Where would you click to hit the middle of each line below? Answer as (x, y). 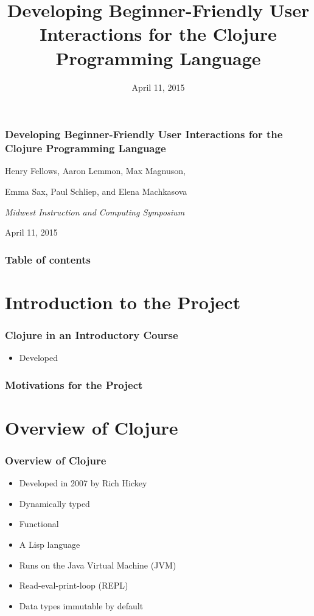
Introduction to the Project (123, 302)
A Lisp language (50, 544)
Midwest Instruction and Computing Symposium (95, 212)
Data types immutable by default (81, 605)
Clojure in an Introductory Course (92, 334)
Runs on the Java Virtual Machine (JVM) (98, 565)
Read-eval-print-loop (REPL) (74, 585)
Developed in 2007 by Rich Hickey (83, 483)
